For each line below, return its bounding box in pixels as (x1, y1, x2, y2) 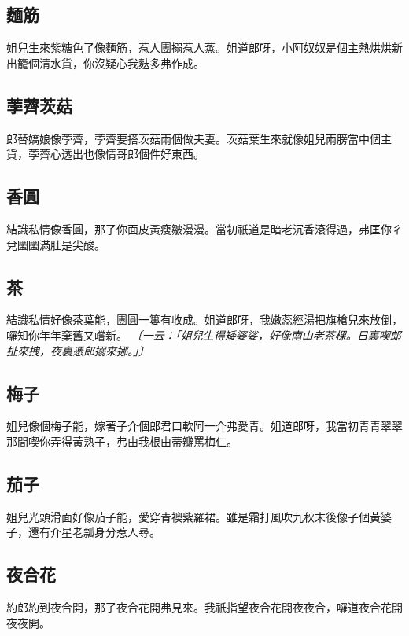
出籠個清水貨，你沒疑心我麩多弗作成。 (6, 54, 204, 71)
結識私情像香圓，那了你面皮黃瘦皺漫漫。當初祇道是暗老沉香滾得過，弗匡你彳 (6, 220, 403, 237)
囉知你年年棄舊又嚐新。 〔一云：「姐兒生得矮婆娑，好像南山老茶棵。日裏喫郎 (6, 326, 401, 343)
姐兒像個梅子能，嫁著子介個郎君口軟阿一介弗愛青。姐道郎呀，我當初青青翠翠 (6, 417, 403, 434)
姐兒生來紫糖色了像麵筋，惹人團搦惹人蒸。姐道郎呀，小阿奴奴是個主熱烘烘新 (6, 39, 403, 56)
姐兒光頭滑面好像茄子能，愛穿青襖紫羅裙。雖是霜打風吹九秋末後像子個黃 (6, 508, 381, 524)
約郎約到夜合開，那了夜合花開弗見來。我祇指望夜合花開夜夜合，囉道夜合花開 (6, 599, 403, 616)
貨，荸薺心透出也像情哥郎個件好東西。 (6, 145, 204, 162)
